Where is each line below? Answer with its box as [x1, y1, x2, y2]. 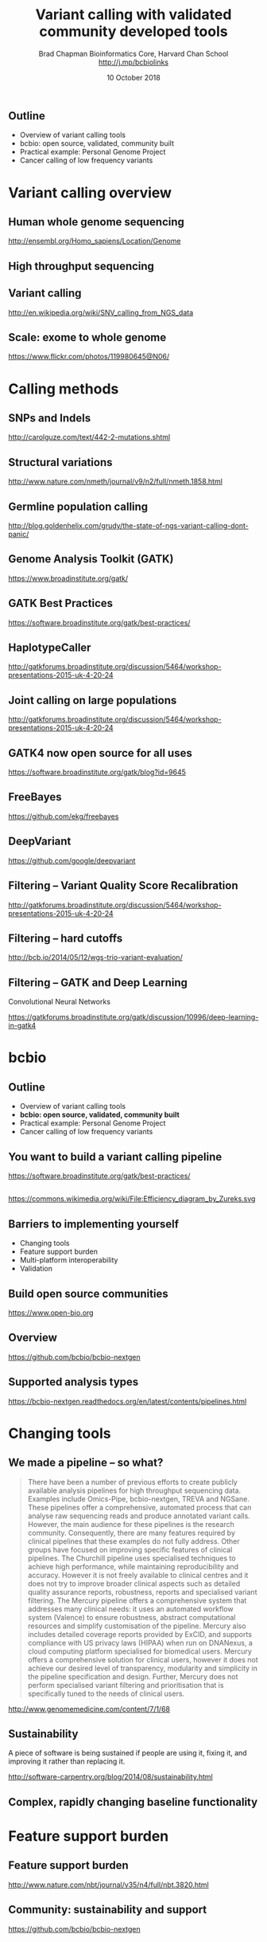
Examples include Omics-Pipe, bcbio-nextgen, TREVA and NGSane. [27, 1494, 250, 1503]
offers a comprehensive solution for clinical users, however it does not [27, 1654, 258, 1664]
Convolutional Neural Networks [8, 997, 111, 1007]
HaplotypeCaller [8, 641, 91, 655]
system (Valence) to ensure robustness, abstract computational [27, 1612, 236, 1622]
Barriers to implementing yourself [8, 1217, 180, 1231]
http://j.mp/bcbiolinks [98, 57, 169, 67]
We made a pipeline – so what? [8, 1456, 164, 1470]
